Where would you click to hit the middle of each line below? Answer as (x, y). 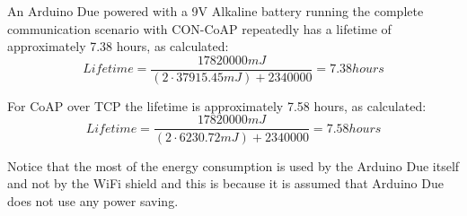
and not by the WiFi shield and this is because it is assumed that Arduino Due (225, 183)
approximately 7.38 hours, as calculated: (118, 46)
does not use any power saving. (93, 200)
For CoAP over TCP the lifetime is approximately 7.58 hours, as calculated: (217, 105)
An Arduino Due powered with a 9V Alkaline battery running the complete (216, 11)
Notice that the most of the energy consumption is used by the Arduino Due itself (233, 165)
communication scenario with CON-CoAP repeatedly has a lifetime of (199, 28)
